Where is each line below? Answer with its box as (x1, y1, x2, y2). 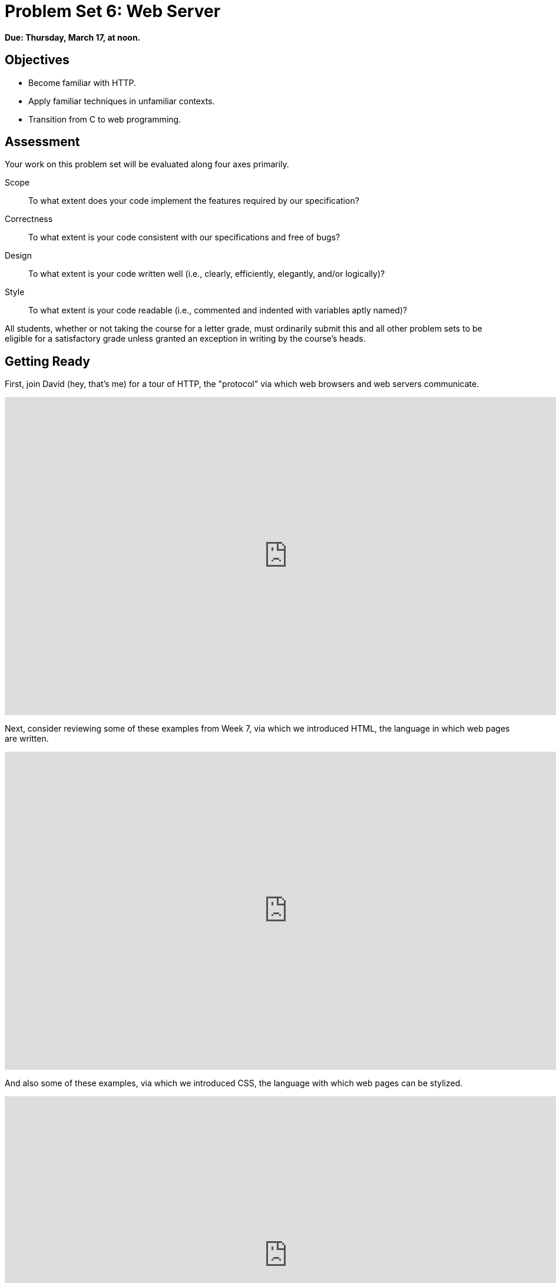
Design (5, 250, 32, 261)
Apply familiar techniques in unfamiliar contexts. (28, 95, 215, 106)
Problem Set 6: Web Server (5, 1, 221, 21)
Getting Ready (5, 353, 90, 369)
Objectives (5, 52, 69, 68)
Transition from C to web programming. (28, 114, 181, 124)
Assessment (5, 134, 80, 150)
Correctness (5, 214, 53, 224)
